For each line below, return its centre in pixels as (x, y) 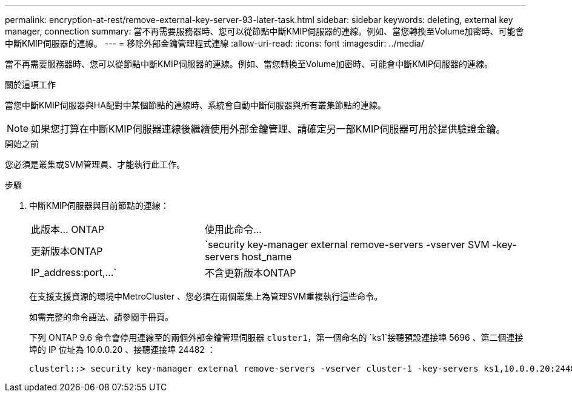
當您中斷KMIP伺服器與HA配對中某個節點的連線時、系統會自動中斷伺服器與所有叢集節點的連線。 (195, 105)
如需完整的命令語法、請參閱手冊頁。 (101, 317)
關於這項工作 (30, 84)
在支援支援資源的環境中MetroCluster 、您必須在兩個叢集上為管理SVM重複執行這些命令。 (206, 296)
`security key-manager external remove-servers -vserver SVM (347, 244)
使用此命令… (233, 229)
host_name (267, 257)
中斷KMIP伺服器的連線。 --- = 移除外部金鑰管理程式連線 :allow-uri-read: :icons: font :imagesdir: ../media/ (215, 43)
